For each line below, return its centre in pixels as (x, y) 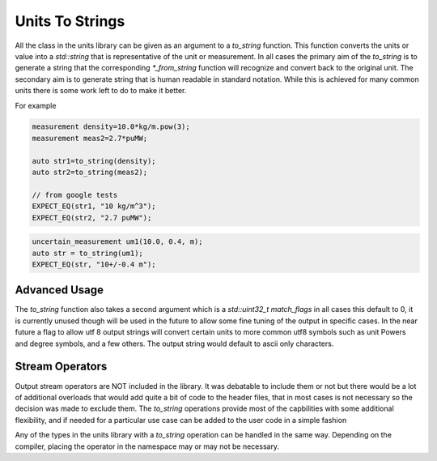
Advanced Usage (59, 290)
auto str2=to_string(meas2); (90, 173)
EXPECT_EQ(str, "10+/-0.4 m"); (94, 264)
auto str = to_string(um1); (87, 253)
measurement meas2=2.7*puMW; (90, 138)
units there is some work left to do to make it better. (101, 91)
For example (36, 105)
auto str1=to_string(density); (94, 161)
